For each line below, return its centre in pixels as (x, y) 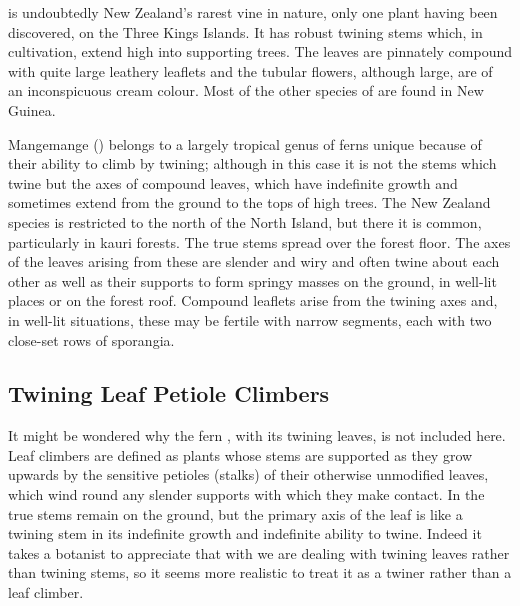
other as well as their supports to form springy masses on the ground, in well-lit (252, 280)
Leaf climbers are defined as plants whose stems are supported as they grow (240, 454)
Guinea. (32, 109)
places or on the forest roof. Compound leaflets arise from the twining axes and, (253, 300)
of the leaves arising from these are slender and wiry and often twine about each (254, 261)
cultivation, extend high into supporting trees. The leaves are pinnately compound (260, 51)
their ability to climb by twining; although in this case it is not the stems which (252, 163)
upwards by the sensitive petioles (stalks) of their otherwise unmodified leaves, (248, 474)
